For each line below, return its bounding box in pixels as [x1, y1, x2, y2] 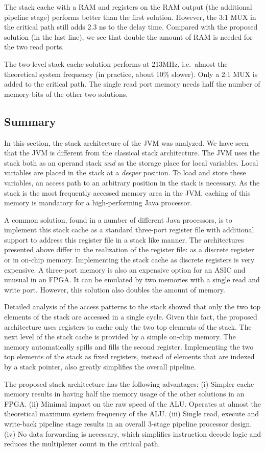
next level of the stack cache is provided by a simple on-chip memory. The [4, 331, 236, 342]
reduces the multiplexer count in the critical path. [4, 438, 160, 449]
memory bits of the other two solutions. [4, 88, 128, 99]
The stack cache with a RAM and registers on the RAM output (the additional [4, 2, 252, 12]
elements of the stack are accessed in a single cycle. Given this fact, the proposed [4, 311, 257, 322]
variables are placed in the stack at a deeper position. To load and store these [4, 167, 246, 178]
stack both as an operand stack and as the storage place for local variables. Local [4, 157, 258, 168]
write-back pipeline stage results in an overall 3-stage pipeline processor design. [4, 418, 252, 429]
